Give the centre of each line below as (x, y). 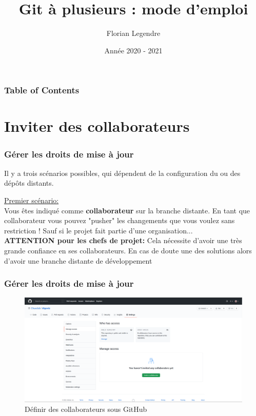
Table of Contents (42, 90)
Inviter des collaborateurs (97, 126)
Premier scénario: (32, 200)
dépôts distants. (29, 183)
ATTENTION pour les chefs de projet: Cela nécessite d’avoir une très (123, 240)
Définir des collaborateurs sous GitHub (86, 409)
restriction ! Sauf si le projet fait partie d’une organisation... (99, 230)
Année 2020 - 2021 (133, 50)
